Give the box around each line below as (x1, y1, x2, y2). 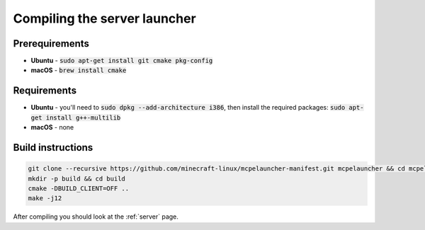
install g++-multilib (45, 113, 121, 122)
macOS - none (30, 123, 74, 132)
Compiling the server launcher (13, 11, 196, 26)
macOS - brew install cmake (30, 66, 127, 74)
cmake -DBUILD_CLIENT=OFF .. (28, 184, 130, 192)
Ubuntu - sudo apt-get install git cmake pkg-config (30, 57, 213, 65)
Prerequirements (13, 38, 90, 50)
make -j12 (28, 195, 62, 202)
